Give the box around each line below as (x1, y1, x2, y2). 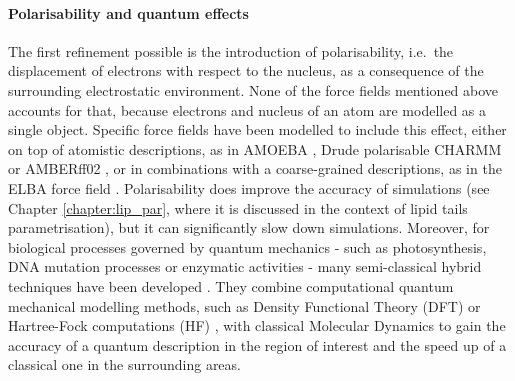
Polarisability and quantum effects (8, 2, 249, 23)
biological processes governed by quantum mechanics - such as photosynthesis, (8, 236, 487, 257)
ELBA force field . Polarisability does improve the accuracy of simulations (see (8, 177, 490, 198)
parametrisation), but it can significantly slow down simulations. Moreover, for (8, 217, 490, 238)
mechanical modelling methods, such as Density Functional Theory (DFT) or (8, 295, 481, 316)
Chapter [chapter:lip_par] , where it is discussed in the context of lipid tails (8, 197, 468, 218)
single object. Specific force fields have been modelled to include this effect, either (8, 119, 507, 140)
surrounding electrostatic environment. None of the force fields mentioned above (8, 79, 499, 100)
